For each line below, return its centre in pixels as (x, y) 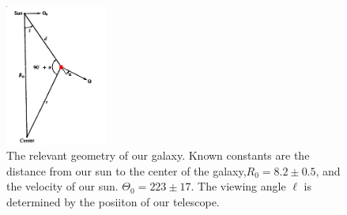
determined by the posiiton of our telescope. (113, 201)
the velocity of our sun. (62, 186)
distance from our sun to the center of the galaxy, (126, 170)
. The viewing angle (238, 186)
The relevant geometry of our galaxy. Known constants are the (158, 155)
